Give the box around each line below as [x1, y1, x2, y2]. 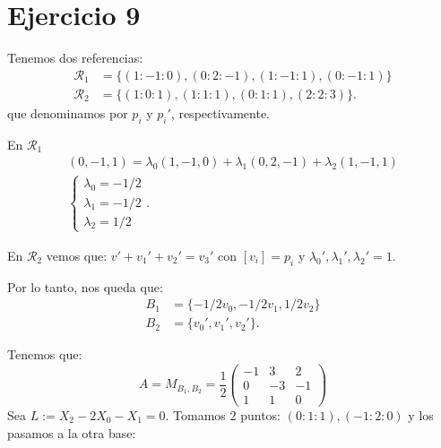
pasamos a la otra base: [7, 423, 136, 442]
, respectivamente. [170, 103, 271, 122]
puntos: [240, 406, 281, 425]
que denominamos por [7, 103, 128, 122]
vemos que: [46, 246, 108, 264]
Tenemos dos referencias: [7, 48, 143, 67]
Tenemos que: [7, 345, 82, 364]
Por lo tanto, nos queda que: [7, 277, 163, 296]
